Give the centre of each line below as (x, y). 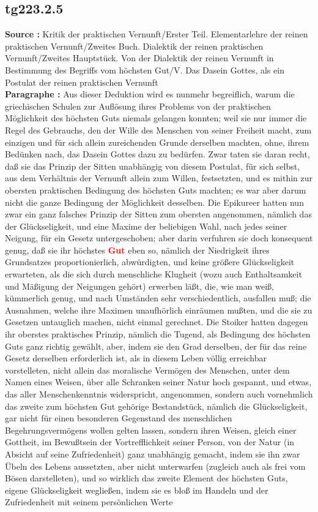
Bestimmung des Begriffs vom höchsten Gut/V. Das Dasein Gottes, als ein (145, 70)
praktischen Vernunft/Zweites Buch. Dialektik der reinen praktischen (134, 46)
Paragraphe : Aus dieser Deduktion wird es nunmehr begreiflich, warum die (150, 94)
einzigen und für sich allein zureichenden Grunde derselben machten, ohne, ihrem (157, 142)
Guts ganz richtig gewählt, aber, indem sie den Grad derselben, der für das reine (156, 346)
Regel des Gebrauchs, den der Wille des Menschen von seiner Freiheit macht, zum (158, 130)
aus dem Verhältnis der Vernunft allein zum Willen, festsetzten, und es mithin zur (159, 178)
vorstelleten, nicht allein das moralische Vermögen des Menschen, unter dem (147, 370)
